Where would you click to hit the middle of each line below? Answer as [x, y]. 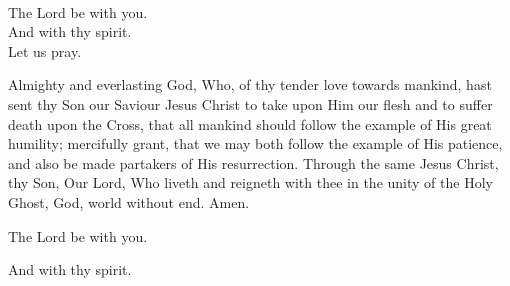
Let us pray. [45, 50]
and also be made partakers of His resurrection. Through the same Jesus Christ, [253, 162]
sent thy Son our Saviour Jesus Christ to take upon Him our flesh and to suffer [250, 103]
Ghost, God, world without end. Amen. [129, 201]
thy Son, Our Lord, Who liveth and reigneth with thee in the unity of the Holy [250, 182]
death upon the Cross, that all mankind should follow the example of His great [250, 123]
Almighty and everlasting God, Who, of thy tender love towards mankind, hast [250, 84]
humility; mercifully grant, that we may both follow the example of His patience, [255, 143]
